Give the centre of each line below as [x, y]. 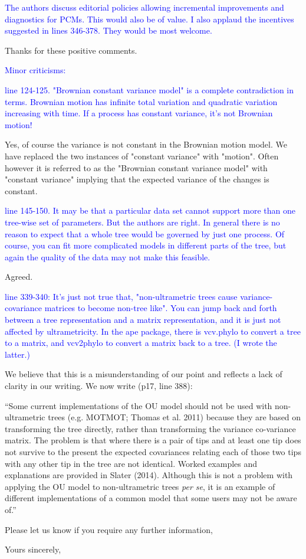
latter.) [17, 354]
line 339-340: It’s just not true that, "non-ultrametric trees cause [121, 296]
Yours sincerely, [33, 549]
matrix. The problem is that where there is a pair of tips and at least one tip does [153, 440]
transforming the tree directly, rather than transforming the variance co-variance [150, 428]
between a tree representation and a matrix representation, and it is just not [143, 320]
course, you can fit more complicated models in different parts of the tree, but [146, 245]
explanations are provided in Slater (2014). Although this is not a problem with [149, 475]
